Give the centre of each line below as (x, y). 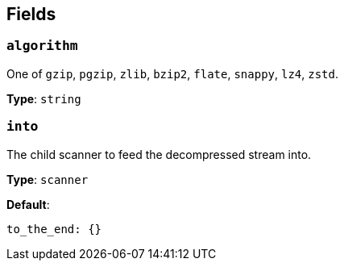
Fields (31, 14)
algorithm (42, 46)
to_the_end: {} (54, 229)
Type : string (44, 98)
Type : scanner (48, 179)
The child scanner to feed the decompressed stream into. (159, 154)
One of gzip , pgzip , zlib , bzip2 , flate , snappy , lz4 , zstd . (173, 73)
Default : (28, 204)
